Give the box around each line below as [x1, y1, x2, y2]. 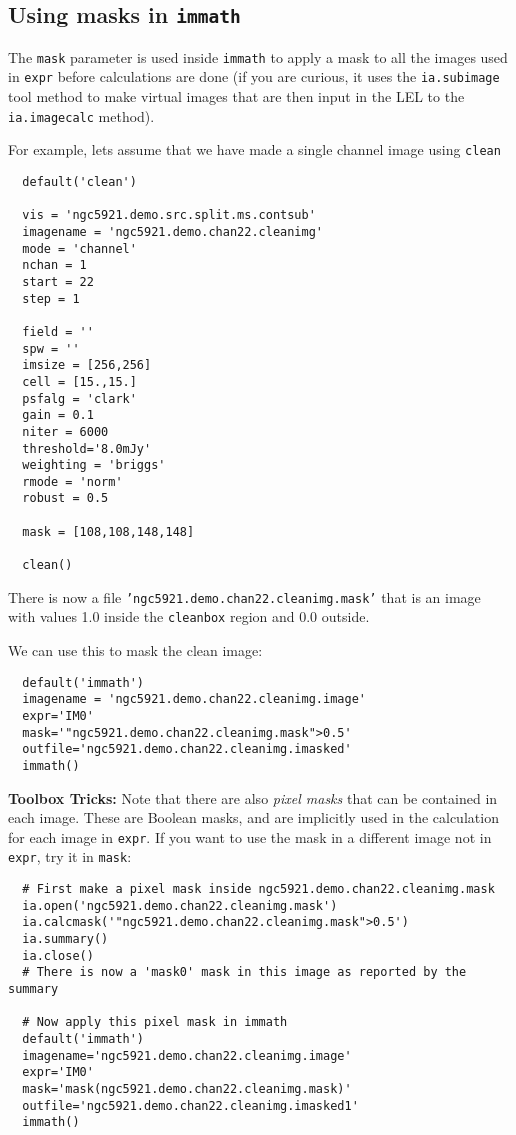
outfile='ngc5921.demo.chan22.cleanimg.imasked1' [22, 1098, 359, 1113]
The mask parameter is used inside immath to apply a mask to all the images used [8, 46, 508, 67]
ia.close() [22, 948, 94, 963]
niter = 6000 [22, 424, 109, 439]
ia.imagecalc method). [8, 105, 155, 126]
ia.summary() [22, 932, 109, 947]
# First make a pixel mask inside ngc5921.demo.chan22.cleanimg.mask [22, 882, 495, 897]
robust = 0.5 [22, 491, 109, 506]
